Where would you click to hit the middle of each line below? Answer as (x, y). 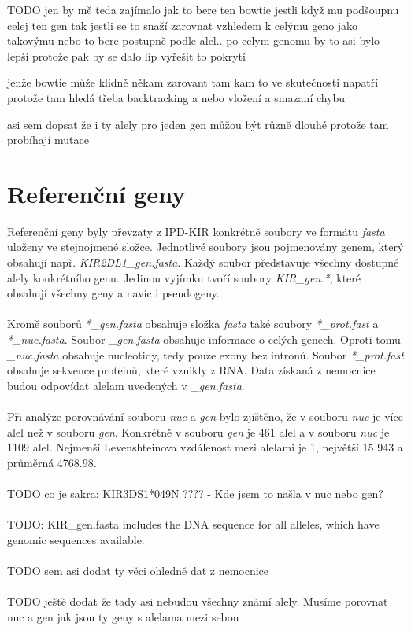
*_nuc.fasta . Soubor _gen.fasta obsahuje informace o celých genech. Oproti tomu (204, 339)
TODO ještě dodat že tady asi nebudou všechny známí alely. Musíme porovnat (198, 601)
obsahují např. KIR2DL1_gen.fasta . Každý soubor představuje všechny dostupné (203, 262)
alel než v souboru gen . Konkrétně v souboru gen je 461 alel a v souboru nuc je (198, 431)
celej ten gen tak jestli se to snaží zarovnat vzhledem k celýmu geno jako (183, 25)
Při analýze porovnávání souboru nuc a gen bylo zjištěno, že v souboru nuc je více (205, 416)
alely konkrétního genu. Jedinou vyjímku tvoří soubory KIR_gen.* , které (184, 277)
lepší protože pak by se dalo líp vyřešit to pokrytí (126, 55)
